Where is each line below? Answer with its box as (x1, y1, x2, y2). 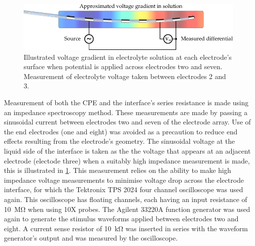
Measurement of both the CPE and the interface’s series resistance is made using (4, 97, 249, 108)
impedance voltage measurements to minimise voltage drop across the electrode (4, 174, 244, 185)
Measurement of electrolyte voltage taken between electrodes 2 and (24, 71, 226, 81)
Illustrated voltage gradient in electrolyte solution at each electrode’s (24, 51, 232, 62)
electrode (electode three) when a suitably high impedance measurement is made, (4, 155, 250, 165)
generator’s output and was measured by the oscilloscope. (4, 233, 178, 243)
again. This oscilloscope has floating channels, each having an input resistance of (4, 194, 247, 205)
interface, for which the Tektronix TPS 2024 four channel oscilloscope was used (4, 184, 243, 195)
